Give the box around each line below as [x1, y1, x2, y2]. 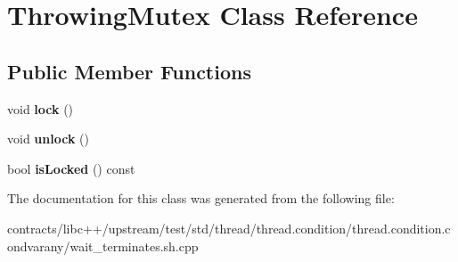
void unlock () [7, 129, 89, 148]
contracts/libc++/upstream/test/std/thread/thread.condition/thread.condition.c [7, 218, 451, 237]
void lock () [7, 99, 74, 118]
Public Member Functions [7, 57, 251, 85]
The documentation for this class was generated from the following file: [7, 189, 395, 208]
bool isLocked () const [7, 159, 135, 177]
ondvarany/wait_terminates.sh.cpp [7, 236, 199, 255]
